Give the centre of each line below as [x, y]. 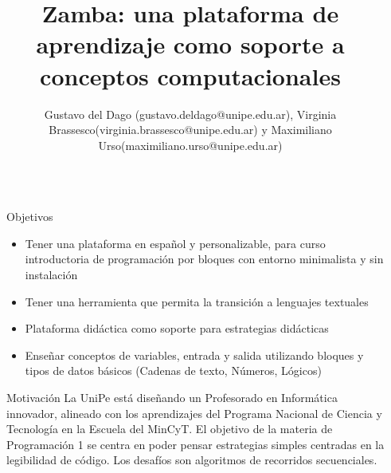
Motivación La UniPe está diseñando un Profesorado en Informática [172, 398]
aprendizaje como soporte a [190, 44]
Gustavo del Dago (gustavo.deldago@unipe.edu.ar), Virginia [190, 114]
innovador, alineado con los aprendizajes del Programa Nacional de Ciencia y [194, 413]
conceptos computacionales [190, 75]
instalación [51, 275]
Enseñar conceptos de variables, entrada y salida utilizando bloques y [194, 355]
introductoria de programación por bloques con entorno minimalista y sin [204, 259]
